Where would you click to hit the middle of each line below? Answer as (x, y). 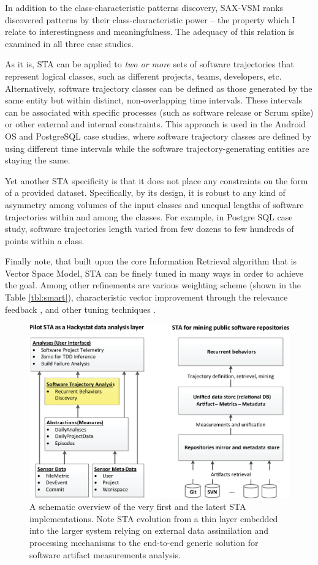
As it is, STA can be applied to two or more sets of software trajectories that (150, 64)
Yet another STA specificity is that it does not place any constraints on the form (157, 180)
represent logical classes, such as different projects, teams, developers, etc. (143, 76)
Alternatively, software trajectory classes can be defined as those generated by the (159, 88)
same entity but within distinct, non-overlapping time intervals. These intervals (154, 100)
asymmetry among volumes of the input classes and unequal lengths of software (154, 204)
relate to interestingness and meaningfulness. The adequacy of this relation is (150, 32)
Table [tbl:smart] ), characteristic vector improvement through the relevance (146, 297)
